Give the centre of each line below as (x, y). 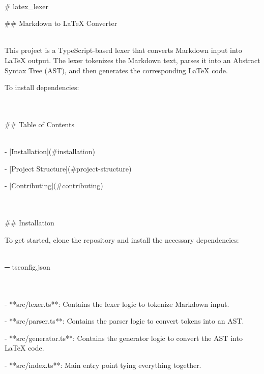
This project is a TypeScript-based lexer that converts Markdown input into (123, 50)
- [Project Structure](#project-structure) (68, 168)
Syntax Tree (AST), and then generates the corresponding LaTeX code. (116, 70)
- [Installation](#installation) (50, 151)
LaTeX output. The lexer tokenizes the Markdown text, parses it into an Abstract (133, 60)
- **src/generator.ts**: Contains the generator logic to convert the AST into (124, 338)
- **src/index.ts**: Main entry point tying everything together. (103, 365)
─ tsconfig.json (27, 266)
